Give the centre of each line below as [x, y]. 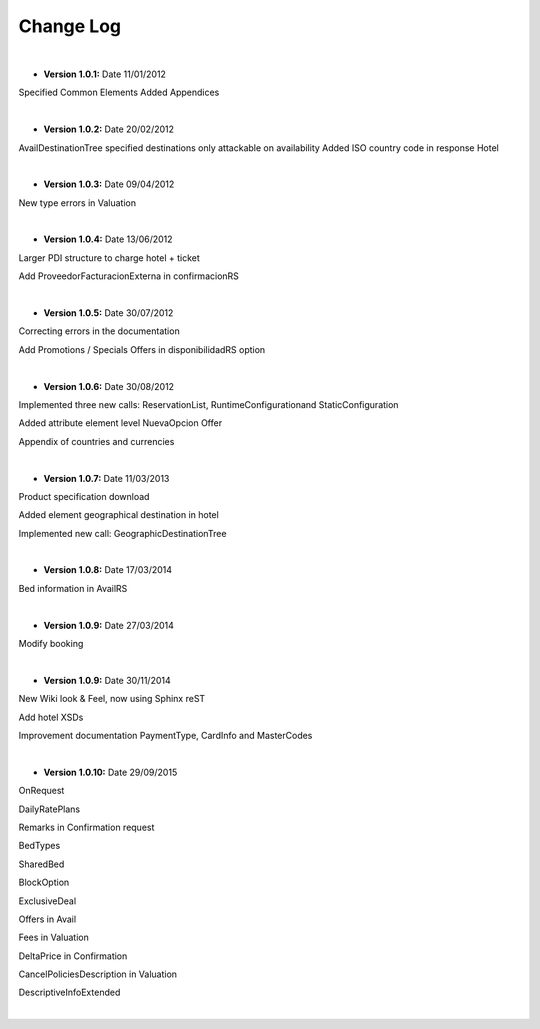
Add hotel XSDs [51, 717]
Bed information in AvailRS [73, 588]
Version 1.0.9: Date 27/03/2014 [109, 625]
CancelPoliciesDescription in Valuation [98, 974]
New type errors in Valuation [77, 202]
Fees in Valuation [53, 937]
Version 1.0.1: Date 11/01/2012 [105, 74]
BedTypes [39, 846]
